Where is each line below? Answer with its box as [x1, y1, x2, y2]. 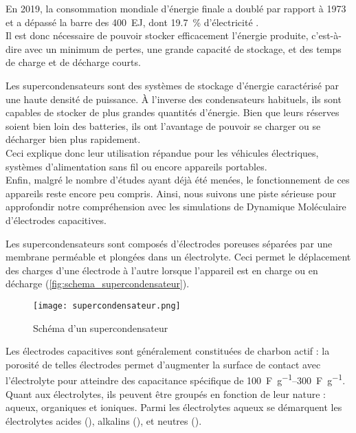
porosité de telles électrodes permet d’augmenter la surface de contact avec [5, 357, 321, 371]
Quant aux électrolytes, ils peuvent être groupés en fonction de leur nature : [5, 386, 326, 401]
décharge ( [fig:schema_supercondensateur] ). [5, 276, 190, 291]
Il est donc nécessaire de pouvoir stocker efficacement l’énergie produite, [5, 28, 309, 43]
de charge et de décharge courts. [5, 55, 141, 69]
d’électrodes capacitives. [5, 212, 107, 227]
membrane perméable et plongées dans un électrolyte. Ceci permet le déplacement [5, 249, 351, 264]
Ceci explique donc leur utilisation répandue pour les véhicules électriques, [5, 145, 319, 159]
